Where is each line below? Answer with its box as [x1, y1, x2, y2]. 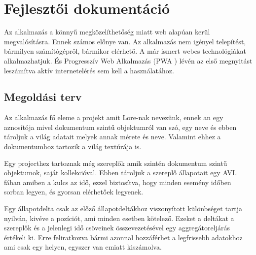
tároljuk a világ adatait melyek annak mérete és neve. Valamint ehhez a [4, 131, 221, 142]
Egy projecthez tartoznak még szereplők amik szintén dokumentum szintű [4, 158, 227, 168]
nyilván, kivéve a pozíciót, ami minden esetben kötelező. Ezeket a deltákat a [4, 213, 234, 223]
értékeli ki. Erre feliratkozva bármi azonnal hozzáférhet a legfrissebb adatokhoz [4, 232, 243, 242]
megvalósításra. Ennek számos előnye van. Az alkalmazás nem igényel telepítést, [4, 36, 246, 46]
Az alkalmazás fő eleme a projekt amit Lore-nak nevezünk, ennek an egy [4, 112, 223, 123]
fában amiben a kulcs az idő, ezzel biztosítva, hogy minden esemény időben [4, 177, 231, 187]
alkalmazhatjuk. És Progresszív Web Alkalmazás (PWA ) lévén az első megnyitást [4, 55, 253, 65]
